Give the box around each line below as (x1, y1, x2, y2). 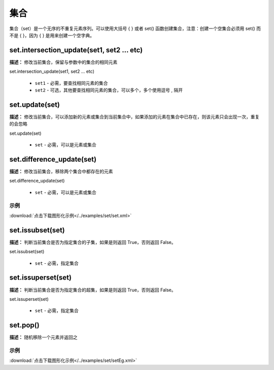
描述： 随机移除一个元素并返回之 (9, 334, 78, 341)
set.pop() (9, 321, 40, 330)
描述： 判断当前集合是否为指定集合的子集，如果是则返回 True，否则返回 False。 (9, 239, 176, 245)
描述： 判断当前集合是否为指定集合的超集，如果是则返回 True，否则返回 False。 (9, 287, 176, 293)
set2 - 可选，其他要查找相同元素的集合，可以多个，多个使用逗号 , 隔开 (35, 87, 183, 94)
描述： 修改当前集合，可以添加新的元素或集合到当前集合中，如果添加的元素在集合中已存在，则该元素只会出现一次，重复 (9, 113, 260, 119)
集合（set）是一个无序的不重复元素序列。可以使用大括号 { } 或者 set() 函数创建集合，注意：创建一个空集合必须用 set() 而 (9, 25, 261, 32)
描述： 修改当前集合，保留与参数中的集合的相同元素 (9, 59, 118, 65)
